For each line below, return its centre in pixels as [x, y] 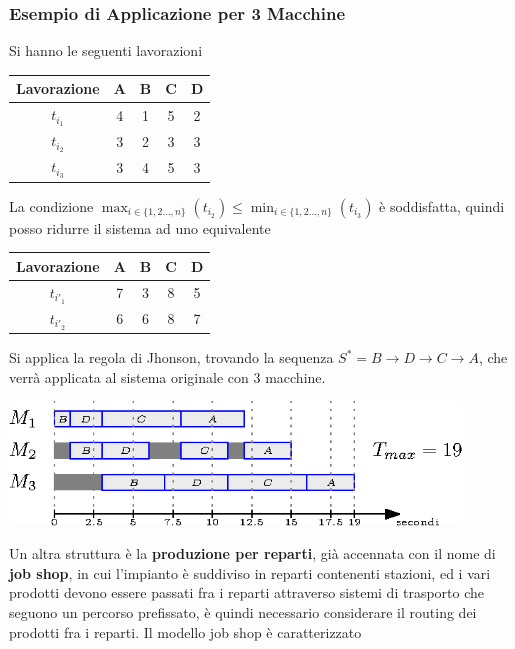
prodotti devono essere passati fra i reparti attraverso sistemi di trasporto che [247, 592]
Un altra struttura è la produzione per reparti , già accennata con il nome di [252, 553]
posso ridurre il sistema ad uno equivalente [140, 227]
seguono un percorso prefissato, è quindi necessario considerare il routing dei [243, 611]
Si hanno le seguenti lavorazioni [106, 50]
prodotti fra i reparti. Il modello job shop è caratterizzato [185, 631]
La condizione [51, 205]
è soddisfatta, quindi [442, 205]
